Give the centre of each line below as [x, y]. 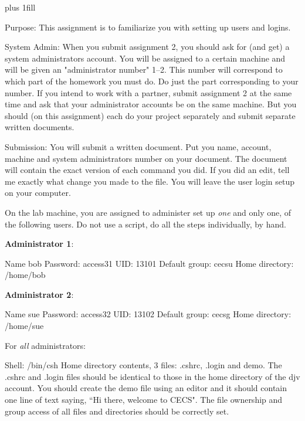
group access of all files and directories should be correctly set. [117, 411]
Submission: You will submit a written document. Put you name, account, [138, 146]
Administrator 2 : [39, 294]
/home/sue [24, 326]
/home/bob [25, 275]
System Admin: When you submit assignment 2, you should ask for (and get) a [147, 47]
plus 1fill [20, 7]
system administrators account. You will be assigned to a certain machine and [145, 58]
